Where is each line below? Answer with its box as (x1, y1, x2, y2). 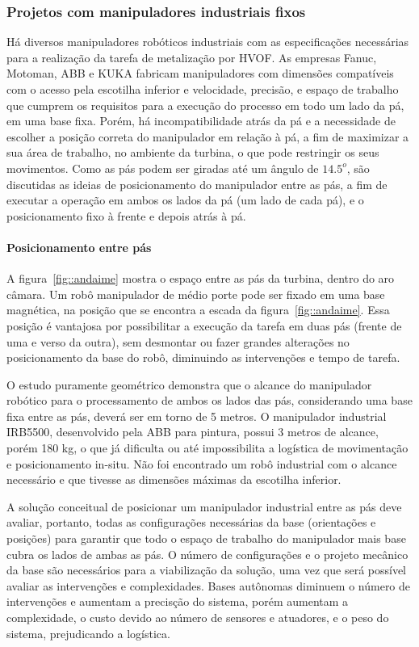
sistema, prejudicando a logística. (6, 624, 170, 641)
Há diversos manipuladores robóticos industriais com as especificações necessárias (6, 33, 409, 50)
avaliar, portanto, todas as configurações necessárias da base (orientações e (6, 514, 376, 531)
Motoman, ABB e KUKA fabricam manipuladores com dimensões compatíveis (6, 65, 394, 82)
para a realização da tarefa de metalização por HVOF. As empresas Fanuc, (6, 48, 377, 65)
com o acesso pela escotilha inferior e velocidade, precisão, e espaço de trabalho (6, 81, 399, 97)
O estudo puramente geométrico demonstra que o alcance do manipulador (6, 376, 372, 393)
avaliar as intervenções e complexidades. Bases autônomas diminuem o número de (6, 577, 411, 594)
